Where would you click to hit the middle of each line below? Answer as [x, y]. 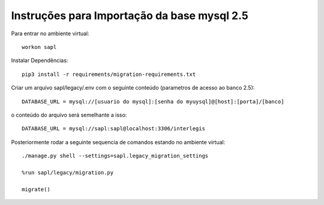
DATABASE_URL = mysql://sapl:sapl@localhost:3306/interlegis [113, 129]
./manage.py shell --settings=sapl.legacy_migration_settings [115, 156]
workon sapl [39, 47]
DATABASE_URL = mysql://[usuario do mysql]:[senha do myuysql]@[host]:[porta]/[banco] [153, 101]
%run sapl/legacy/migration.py [68, 172]
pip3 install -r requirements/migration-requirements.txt [109, 74]
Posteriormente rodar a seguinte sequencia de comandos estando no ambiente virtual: [118, 142]
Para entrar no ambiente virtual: [50, 33]
